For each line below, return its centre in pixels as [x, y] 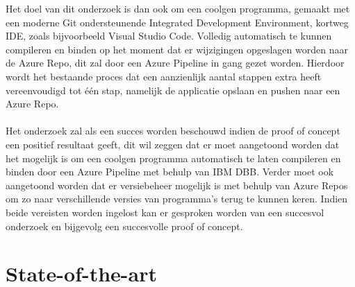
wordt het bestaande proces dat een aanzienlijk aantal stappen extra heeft [164, 76]
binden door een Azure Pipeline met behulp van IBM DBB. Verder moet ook [170, 172]
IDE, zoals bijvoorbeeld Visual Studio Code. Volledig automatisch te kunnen [169, 36]
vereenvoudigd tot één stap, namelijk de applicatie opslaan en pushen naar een [173, 90]
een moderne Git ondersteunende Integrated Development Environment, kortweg [177, 22]
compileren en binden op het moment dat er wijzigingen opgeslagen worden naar [177, 49]
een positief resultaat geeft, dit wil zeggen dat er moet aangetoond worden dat [173, 144]
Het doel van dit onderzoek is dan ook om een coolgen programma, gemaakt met [178, 8]
